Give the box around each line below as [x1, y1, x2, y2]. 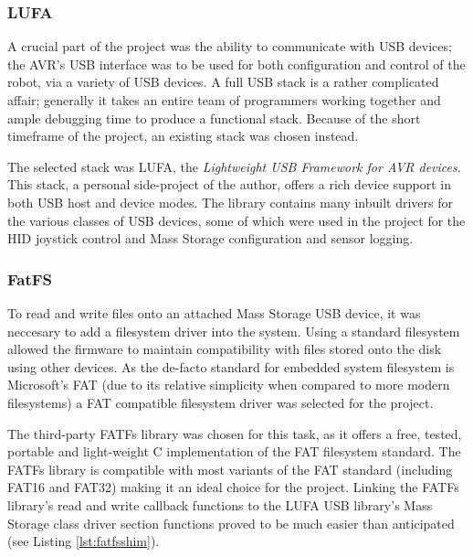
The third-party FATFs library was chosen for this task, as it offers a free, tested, [7, 423, 462, 443]
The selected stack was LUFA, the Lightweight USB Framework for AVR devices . [7, 156, 461, 176]
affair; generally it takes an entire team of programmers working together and [7, 91, 441, 109]
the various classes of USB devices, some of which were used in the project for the [7, 210, 466, 230]
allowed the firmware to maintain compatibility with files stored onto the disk [7, 339, 442, 359]
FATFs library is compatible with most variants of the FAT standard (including [7, 459, 453, 478]
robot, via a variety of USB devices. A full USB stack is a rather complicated [7, 72, 439, 91]
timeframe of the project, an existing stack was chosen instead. [7, 126, 359, 145]
